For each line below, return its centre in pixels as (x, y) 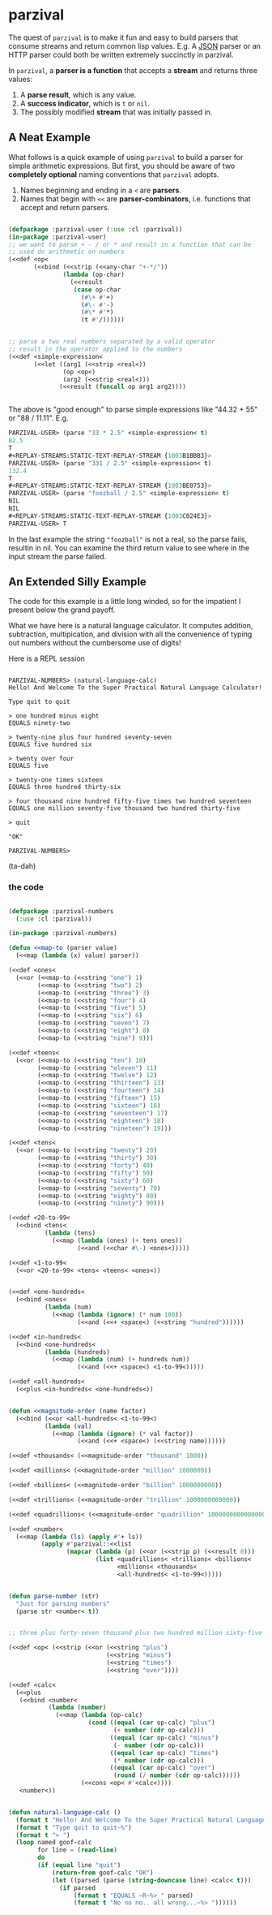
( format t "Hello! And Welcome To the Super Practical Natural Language (141, 1820)
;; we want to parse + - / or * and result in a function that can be (130, 244)
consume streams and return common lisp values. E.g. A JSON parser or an (135, 45)
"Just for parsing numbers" (63, 1604)
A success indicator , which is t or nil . (85, 103)
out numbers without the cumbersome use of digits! (95, 643)
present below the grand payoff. (62, 610)
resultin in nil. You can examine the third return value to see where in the (129, 548)
